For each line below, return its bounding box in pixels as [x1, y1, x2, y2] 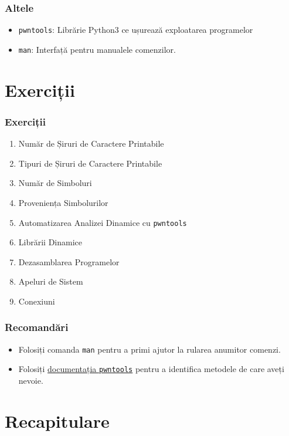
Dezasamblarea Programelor [18, 255, 120, 268]
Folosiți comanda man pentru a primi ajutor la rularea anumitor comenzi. [18, 343, 281, 355]
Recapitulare [5, 408, 110, 432]
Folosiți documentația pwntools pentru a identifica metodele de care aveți [18, 363, 284, 375]
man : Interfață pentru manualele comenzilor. [18, 43, 176, 55]
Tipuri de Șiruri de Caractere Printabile [18, 157, 162, 169]
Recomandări [5, 320, 69, 334]
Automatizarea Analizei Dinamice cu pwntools [18, 216, 187, 228]
